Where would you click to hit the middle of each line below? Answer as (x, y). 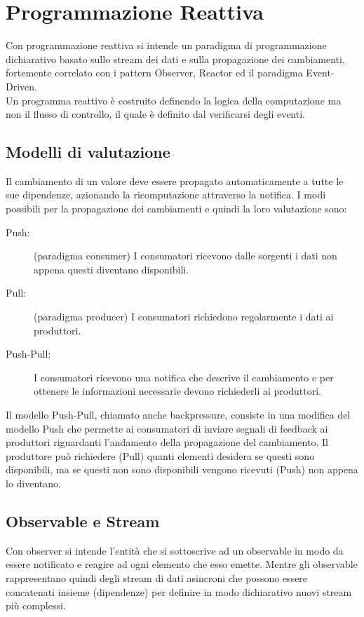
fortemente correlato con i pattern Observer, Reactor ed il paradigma (154, 73)
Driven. (21, 86)
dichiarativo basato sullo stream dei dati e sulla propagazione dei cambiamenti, (175, 59)
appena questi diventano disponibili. (112, 269)
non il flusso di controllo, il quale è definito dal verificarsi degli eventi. (155, 114)
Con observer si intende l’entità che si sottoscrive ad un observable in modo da (175, 550)
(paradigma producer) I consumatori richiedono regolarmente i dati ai (184, 317)
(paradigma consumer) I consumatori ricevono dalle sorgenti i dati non (186, 256)
